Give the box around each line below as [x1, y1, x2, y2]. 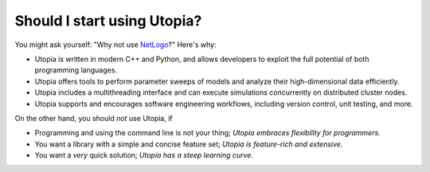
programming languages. [34, 65, 117, 75]
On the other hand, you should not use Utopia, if [14, 113, 173, 123]
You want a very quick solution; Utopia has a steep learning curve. [34, 150, 254, 160]
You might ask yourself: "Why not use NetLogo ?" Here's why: [14, 40, 217, 49]
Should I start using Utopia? [14, 12, 202, 29]
